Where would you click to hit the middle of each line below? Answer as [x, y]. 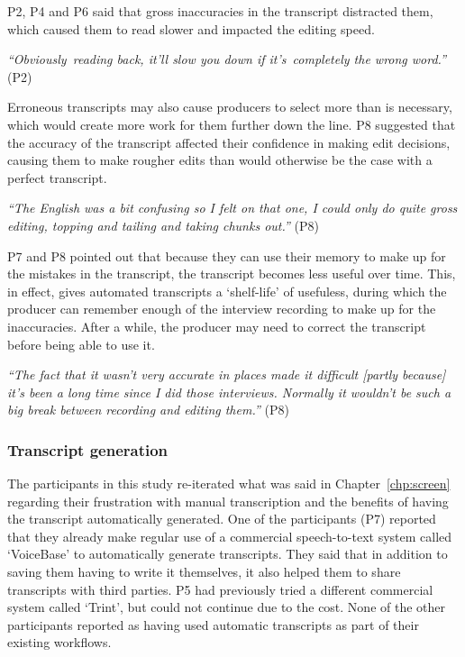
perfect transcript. [57, 177]
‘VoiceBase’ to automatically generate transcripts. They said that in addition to [228, 554]
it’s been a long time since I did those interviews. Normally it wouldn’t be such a [229, 392]
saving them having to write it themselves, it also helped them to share [204, 572]
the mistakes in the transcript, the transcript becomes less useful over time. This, [232, 274]
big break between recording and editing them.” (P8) [148, 410]
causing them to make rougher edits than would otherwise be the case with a [220, 160]
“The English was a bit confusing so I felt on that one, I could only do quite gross [232, 208]
